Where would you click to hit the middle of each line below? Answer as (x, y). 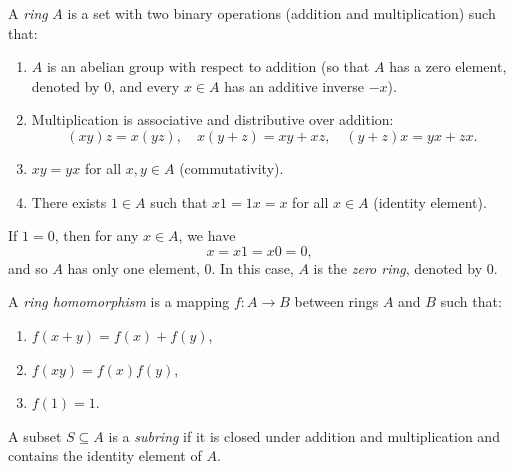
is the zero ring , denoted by (398, 267)
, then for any (96, 235)
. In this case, (252, 267)
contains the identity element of (105, 455)
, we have (207, 235)
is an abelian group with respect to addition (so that (208, 66)
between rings (336, 301)
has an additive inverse (294, 85)
